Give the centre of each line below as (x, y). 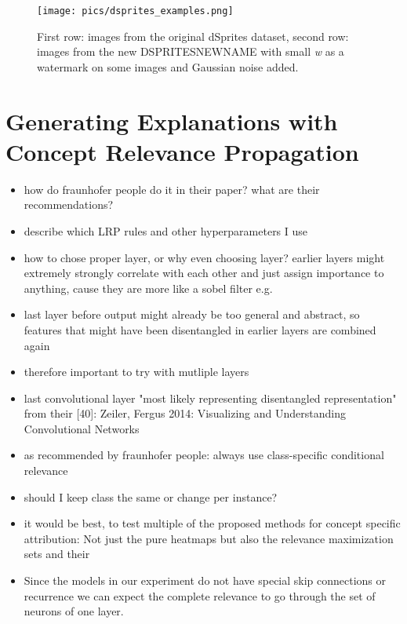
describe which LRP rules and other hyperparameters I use (166, 230)
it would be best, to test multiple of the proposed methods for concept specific (212, 523)
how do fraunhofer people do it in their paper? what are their (172, 189)
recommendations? (69, 204)
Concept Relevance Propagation (182, 151)
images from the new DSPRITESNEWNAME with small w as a (191, 51)
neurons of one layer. (74, 611)
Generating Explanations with (172, 120)
